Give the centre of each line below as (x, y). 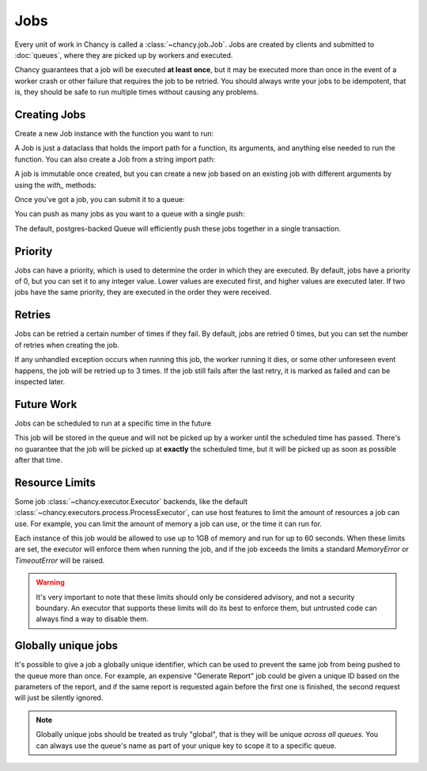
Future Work (46, 404)
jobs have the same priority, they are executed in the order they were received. (143, 292)
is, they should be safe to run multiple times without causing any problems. (137, 92)
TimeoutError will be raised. (60, 560)
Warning (50, 582)
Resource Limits (55, 482)
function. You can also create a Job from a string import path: (115, 159)
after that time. (39, 460)
